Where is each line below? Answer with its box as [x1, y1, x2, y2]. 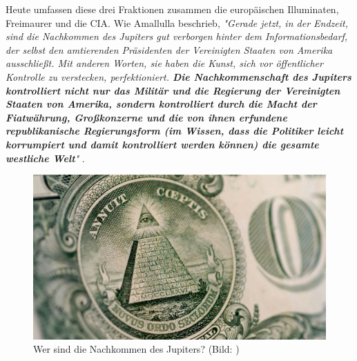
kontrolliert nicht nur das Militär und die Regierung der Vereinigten [6, 83, 340, 97]
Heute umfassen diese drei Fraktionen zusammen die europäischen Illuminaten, [6, 2, 339, 16]
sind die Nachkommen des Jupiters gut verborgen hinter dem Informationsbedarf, [6, 29, 348, 43]
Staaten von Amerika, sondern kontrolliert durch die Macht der [6, 97, 317, 111]
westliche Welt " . [6, 150, 85, 165]
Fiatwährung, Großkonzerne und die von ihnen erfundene [6, 110, 287, 124]
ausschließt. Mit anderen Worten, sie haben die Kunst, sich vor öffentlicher [6, 56, 323, 70]
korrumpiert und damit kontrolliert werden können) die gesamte [6, 137, 319, 151]
